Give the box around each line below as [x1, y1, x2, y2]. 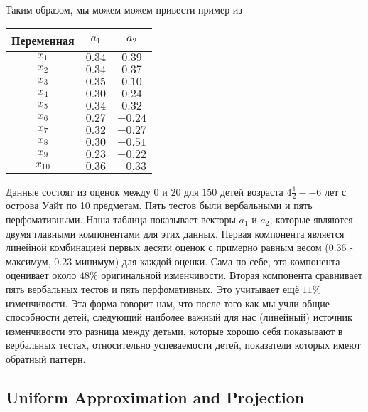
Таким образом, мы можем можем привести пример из [6, 1, 242, 16]
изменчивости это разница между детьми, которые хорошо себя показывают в [6, 323, 343, 338]
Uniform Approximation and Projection [6, 386, 305, 408]
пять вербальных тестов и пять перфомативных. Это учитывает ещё [6, 281, 300, 296]
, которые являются [269, 211, 353, 226]
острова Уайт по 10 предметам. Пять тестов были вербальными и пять [6, 198, 313, 213]
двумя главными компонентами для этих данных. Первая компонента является [6, 226, 345, 241]
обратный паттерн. [6, 351, 86, 366]
